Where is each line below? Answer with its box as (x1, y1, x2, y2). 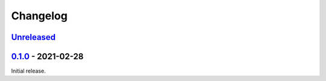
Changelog (11, 9, 68, 22)
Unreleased (11, 32, 56, 42)
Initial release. (11, 67, 46, 75)
